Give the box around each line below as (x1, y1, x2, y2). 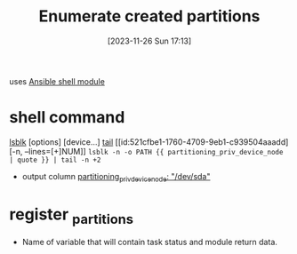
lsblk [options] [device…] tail (9, 136, 114, 147)
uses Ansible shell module (9, 75, 105, 86)
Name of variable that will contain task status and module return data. (21, 237, 278, 248)
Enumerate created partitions (38, 6, 261, 27)
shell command (9, 107, 125, 128)
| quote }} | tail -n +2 (9, 155, 101, 164)
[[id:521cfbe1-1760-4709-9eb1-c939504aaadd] (115, 136, 289, 147)
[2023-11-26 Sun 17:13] (107, 36, 192, 46)
